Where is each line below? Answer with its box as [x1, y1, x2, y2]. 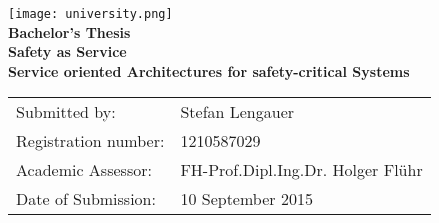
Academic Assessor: [16, 158, 152, 182]
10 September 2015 [180, 187, 313, 211]
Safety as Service [8, 41, 127, 62]
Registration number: [16, 129, 165, 153]
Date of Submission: [16, 187, 156, 211]
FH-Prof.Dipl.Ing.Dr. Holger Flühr [180, 158, 423, 182]
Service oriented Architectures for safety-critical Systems [8, 60, 410, 81]
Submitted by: [16, 100, 116, 124]
